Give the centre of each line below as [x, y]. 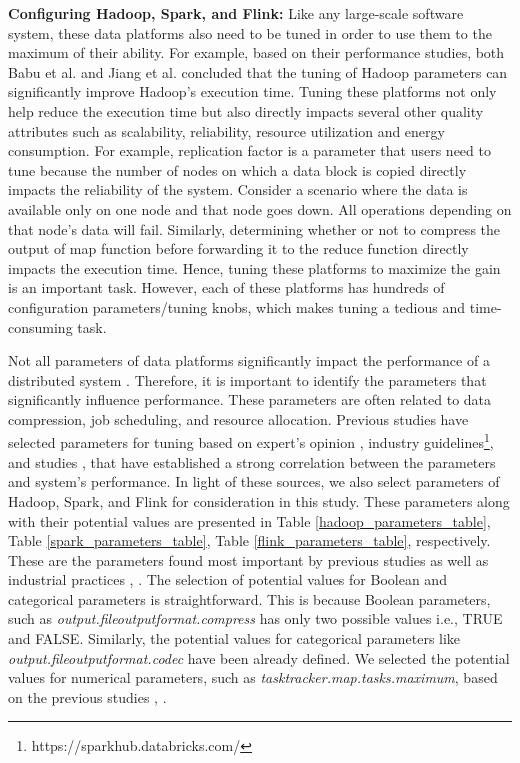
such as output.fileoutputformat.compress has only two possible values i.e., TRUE [255, 618]
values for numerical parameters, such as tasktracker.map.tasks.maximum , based [253, 677]
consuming [40, 326]
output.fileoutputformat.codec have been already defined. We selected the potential [259, 657]
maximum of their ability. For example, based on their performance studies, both [256, 52]
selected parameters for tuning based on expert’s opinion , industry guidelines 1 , [251, 441]
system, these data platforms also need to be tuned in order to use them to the [250, 32]
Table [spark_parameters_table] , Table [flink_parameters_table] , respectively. [249, 540]
